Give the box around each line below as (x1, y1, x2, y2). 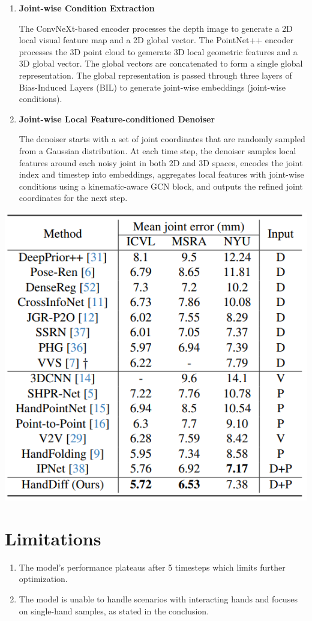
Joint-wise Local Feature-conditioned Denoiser (19, 112, 215, 125)
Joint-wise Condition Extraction (19, 2, 155, 14)
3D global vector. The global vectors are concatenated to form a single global (19, 57, 303, 70)
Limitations (5, 526, 101, 550)
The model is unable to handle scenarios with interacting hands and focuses (19, 593, 298, 605)
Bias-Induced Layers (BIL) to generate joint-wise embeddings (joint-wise (19, 80, 286, 93)
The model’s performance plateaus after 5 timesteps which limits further (19, 560, 286, 573)
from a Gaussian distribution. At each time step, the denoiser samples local (19, 144, 296, 157)
